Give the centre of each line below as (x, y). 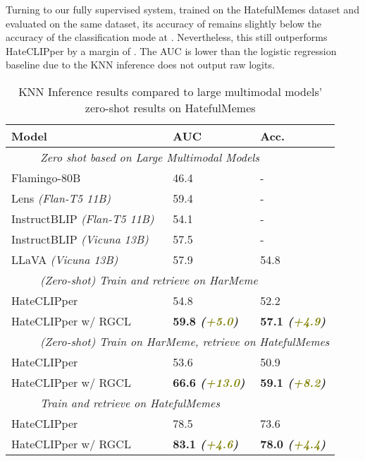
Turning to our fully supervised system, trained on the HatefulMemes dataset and (182, 9)
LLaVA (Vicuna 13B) (65, 259)
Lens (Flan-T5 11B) (61, 198)
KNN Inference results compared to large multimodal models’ (171, 91)
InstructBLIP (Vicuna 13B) (80, 239)
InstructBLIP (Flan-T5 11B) (83, 218)
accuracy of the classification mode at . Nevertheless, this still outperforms (167, 37)
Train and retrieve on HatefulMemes (130, 402)
